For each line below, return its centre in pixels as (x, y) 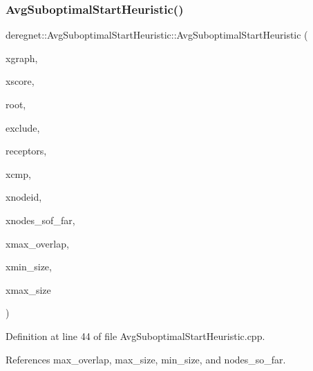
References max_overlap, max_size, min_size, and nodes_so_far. (146, 359)
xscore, (20, 81)
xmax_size (28, 289)
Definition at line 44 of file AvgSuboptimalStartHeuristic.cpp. (135, 335)
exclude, (23, 127)
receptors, (26, 151)
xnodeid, (24, 197)
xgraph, (22, 58)
